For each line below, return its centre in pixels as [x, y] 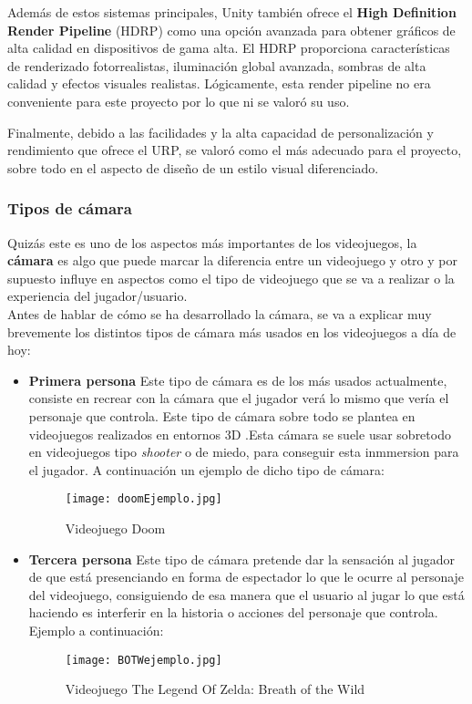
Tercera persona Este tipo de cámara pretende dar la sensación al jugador [242, 559]
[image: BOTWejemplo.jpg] [144, 660]
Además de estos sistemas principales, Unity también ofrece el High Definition [232, 12]
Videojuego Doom [115, 528]
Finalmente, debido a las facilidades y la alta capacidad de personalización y [221, 132]
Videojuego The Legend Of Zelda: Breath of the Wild [215, 689]
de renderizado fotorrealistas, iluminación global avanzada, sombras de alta [217, 65]
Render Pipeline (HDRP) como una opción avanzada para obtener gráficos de [231, 30]
